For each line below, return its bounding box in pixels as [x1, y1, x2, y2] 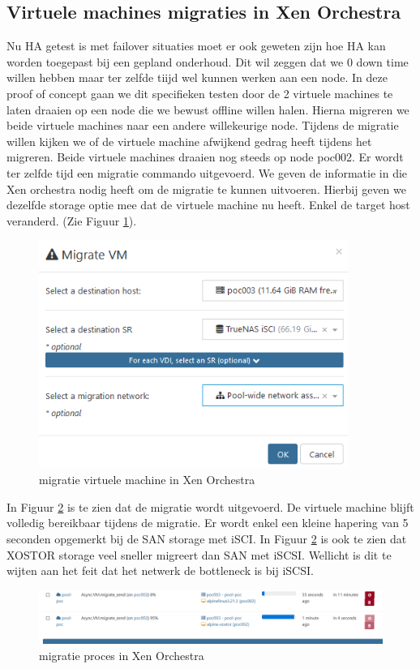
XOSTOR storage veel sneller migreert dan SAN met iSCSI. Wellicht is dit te [6, 546, 392, 563]
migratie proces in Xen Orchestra [39, 646, 204, 663]
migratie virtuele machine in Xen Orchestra [39, 471, 255, 488]
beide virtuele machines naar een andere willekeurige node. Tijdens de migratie [6, 117, 399, 134]
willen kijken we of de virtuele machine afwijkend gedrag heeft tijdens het [6, 132, 372, 149]
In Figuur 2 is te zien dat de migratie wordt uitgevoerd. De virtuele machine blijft [6, 498, 414, 515]
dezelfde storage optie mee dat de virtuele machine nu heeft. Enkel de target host [6, 196, 410, 213]
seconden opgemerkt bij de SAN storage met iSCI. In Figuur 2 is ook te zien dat [6, 530, 407, 547]
